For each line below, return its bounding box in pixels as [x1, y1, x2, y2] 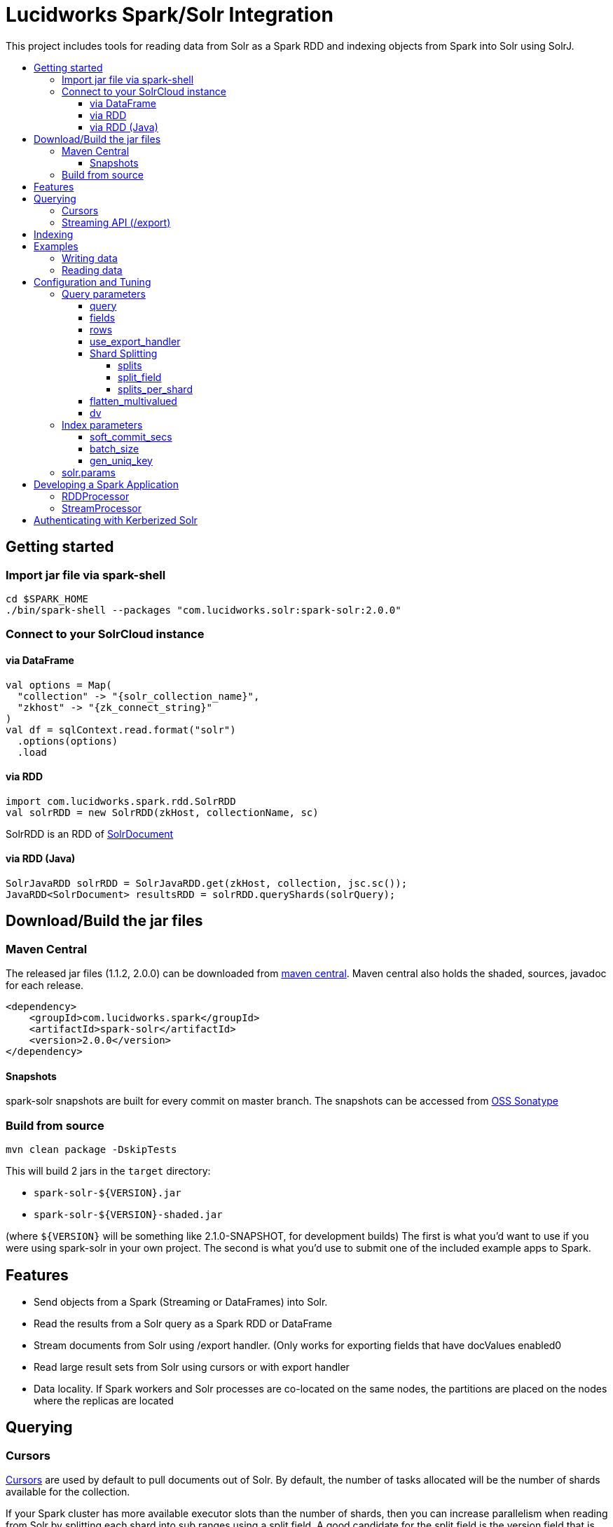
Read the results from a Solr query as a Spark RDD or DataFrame [34, 1318, 332, 1330]
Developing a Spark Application [34, 478, 179, 490]
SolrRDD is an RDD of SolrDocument [6, 827, 174, 840]
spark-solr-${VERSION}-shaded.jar [34, 1209, 223, 1221]
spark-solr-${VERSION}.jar [34, 1187, 181, 1199]
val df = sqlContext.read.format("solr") [6, 724, 236, 735]
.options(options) [17, 735, 118, 747]
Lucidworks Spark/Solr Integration [6, 3, 333, 27]
